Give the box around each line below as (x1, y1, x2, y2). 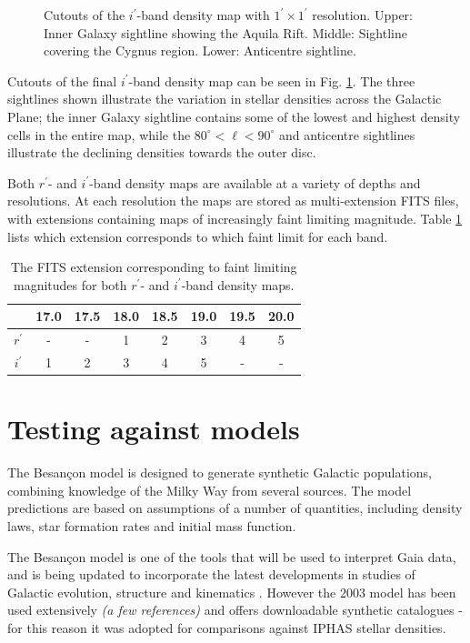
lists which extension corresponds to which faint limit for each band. (7, 226, 388, 246)
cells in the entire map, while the (7, 125, 191, 144)
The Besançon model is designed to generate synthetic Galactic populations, (7, 463, 432, 482)
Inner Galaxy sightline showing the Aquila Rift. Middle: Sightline (44, 23, 407, 42)
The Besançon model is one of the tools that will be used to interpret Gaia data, (7, 547, 456, 566)
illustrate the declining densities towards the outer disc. (7, 143, 316, 162)
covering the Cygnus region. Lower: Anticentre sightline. (44, 41, 356, 60)
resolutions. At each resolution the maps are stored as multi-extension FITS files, (7, 191, 459, 210)
